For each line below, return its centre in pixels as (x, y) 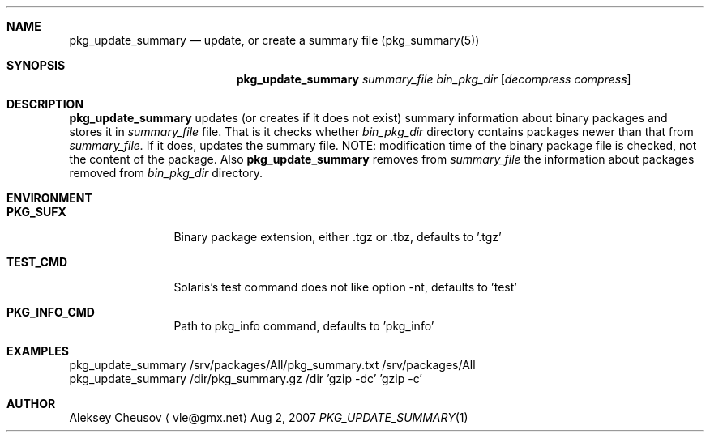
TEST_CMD (37, 262)
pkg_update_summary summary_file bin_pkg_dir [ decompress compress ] (434, 79)
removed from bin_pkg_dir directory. (166, 173)
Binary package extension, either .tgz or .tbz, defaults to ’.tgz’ (338, 237)
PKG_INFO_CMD (51, 312)
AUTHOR (31, 404)
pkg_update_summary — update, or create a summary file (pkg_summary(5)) (274, 40)
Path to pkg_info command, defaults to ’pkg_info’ (304, 326)
